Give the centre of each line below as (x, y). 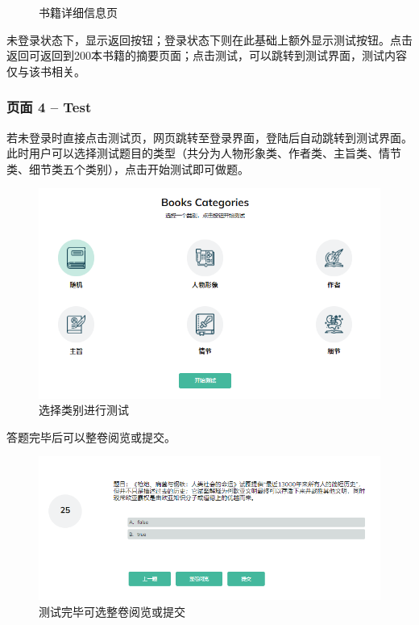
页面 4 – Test (49, 107)
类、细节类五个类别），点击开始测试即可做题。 (128, 168)
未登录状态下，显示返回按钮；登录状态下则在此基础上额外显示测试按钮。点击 (209, 39)
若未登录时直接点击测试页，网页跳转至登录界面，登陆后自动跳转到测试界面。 (209, 137)
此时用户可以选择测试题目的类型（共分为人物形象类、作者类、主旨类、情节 (204, 153)
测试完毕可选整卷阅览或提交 (112, 611)
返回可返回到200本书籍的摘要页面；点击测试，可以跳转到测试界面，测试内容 (207, 55)
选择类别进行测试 (84, 410)
